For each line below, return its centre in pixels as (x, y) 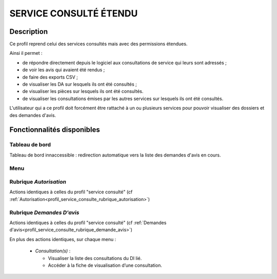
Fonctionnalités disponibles (55, 130)
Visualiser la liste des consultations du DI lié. (95, 258)
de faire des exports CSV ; (50, 77)
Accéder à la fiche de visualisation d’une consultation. (105, 265)
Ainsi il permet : (26, 53)
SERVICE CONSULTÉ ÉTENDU (74, 13)
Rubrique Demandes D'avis (44, 212)
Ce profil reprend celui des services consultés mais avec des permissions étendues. (98, 44)
